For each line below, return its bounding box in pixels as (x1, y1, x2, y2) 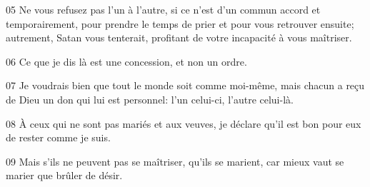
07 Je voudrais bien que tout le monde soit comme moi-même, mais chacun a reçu (6, 78, 365, 93)
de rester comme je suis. (6, 130, 111, 145)
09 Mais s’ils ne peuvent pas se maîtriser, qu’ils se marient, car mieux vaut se (6, 153, 344, 168)
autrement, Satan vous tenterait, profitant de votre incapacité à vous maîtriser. (6, 30, 352, 45)
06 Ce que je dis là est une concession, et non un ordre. (6, 54, 247, 69)
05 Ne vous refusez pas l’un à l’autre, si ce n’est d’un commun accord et (6, 2, 321, 16)
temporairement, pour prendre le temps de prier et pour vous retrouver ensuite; (6, 16, 354, 31)
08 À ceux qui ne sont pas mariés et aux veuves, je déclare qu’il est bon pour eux (6, 116, 361, 131)
